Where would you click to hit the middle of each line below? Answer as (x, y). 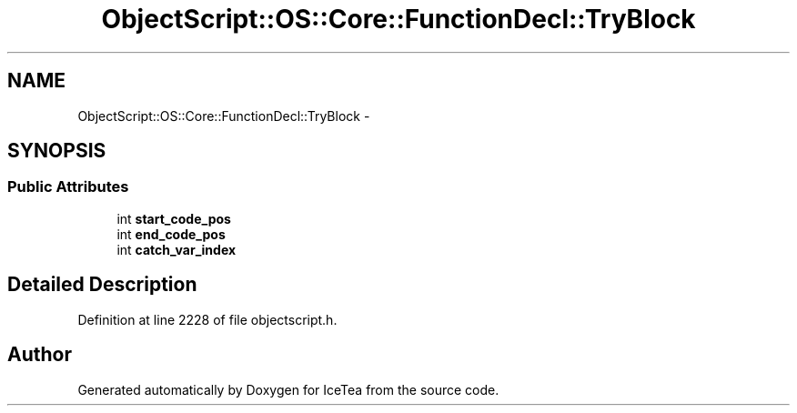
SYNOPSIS (57, 151)
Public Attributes (68, 187)
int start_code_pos (174, 218)
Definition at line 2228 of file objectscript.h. (207, 319)
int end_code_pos (171, 234)
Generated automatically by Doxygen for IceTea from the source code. (288, 389)
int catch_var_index (177, 249)
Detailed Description (102, 285)
